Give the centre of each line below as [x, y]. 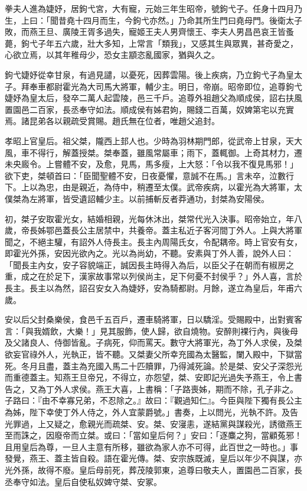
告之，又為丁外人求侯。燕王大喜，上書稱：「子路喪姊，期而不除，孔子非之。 [151, 388]
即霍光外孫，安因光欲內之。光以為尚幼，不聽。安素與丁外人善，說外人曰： [149, 253]
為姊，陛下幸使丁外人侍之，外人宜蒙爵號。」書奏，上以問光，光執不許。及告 [151, 412]
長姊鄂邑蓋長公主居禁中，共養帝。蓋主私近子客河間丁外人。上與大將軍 [166, 230]
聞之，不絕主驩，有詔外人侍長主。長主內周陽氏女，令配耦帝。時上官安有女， [153, 241]
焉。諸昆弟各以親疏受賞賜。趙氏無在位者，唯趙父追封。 [112, 121]
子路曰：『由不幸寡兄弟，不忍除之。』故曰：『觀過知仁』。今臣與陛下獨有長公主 [153, 400]
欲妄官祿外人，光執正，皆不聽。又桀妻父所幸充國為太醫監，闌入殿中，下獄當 [153, 354]
